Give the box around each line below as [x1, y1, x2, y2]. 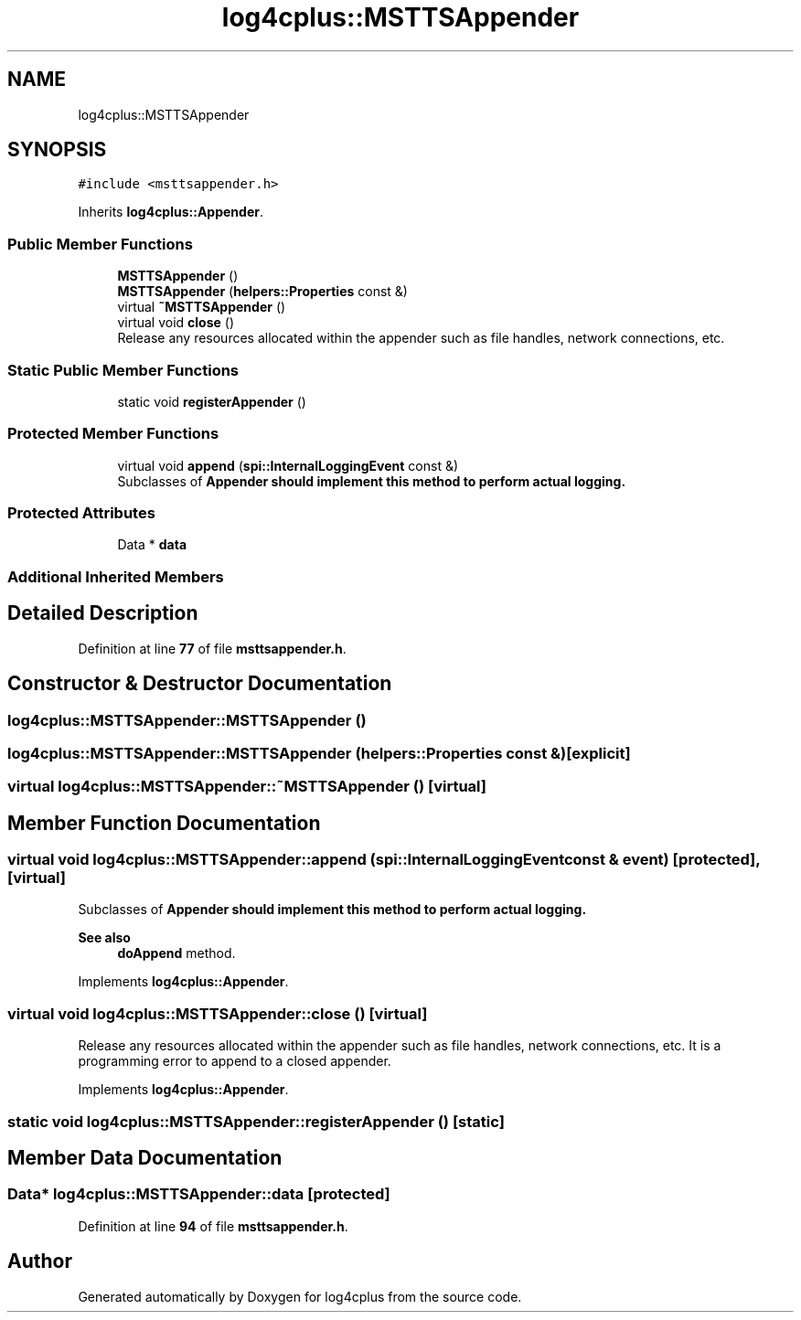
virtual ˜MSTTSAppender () [117, 299, 286, 315]
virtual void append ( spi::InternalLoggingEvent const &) [117, 457, 459, 474]
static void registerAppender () [117, 393, 306, 410]
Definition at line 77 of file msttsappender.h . [78, 640, 347, 656]
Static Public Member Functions [7, 360, 240, 379]
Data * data [117, 537, 187, 553]
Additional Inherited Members [7, 567, 224, 586]
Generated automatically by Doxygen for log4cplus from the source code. [78, 1288, 522, 1304]
